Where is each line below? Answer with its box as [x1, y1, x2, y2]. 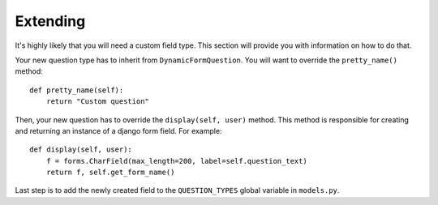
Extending [15, 12, 86, 30]
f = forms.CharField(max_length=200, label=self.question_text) [45, 156, 307, 165]
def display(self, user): [29, 145, 133, 154]
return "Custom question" [45, 97, 150, 106]
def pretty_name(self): [29, 85, 124, 95]
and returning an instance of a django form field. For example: [15, 126, 222, 135]
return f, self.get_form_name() [45, 168, 175, 177]
